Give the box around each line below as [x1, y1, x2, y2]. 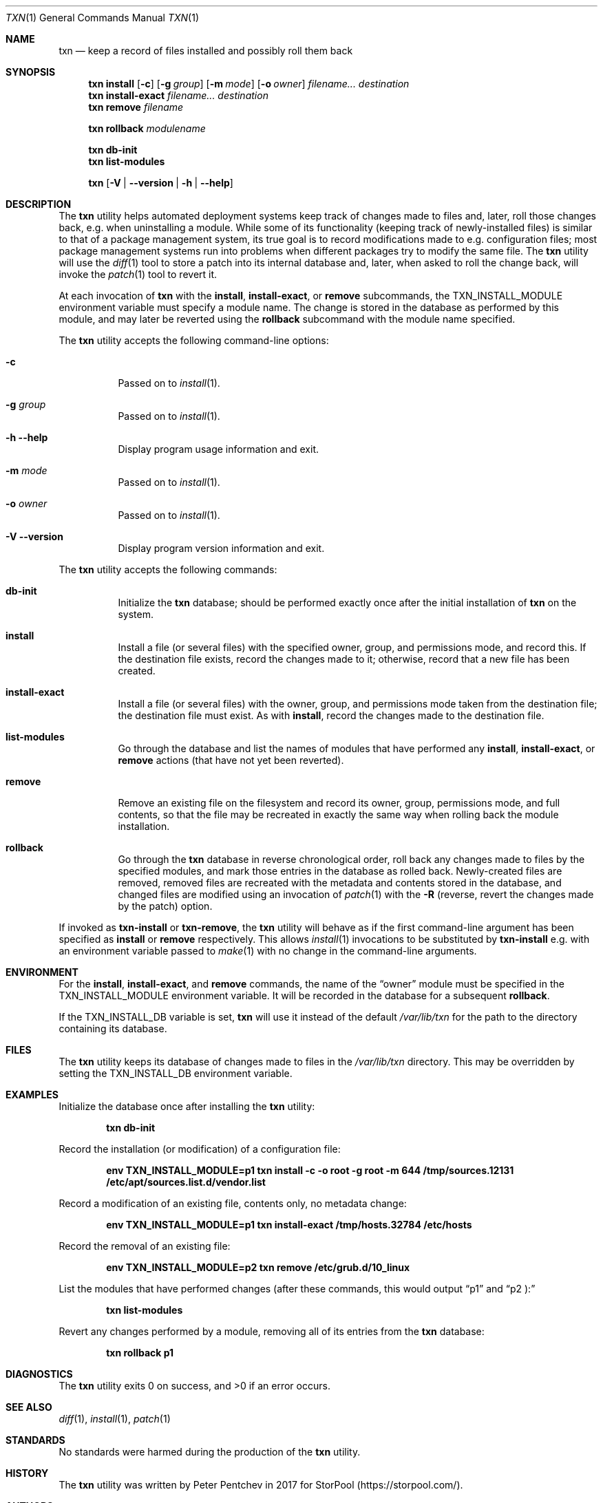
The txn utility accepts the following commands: [59, 564, 277, 575]
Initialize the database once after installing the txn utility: [59, 1100, 315, 1112]
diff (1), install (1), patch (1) [59, 1413, 171, 1425]
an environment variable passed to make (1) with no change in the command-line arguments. [59, 945, 477, 957]
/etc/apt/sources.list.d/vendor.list [106, 1176, 266, 1188]
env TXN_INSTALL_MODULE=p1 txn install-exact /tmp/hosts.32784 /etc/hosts [106, 1219, 472, 1230]
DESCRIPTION [6, 198, 72, 210]
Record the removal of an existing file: [59, 1240, 231, 1252]
